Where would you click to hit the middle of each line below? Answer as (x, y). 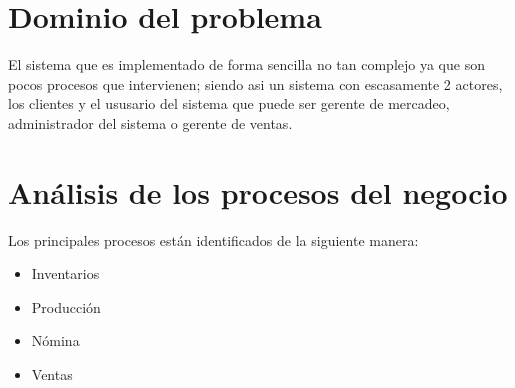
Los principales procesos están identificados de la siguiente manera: (213, 239)
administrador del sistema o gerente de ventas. (150, 122)
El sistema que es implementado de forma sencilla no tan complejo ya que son (246, 64)
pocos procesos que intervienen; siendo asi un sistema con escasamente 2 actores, (255, 83)
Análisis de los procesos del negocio (258, 191)
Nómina (55, 340)
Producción (66, 306)
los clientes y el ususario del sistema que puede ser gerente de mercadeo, (229, 103)
